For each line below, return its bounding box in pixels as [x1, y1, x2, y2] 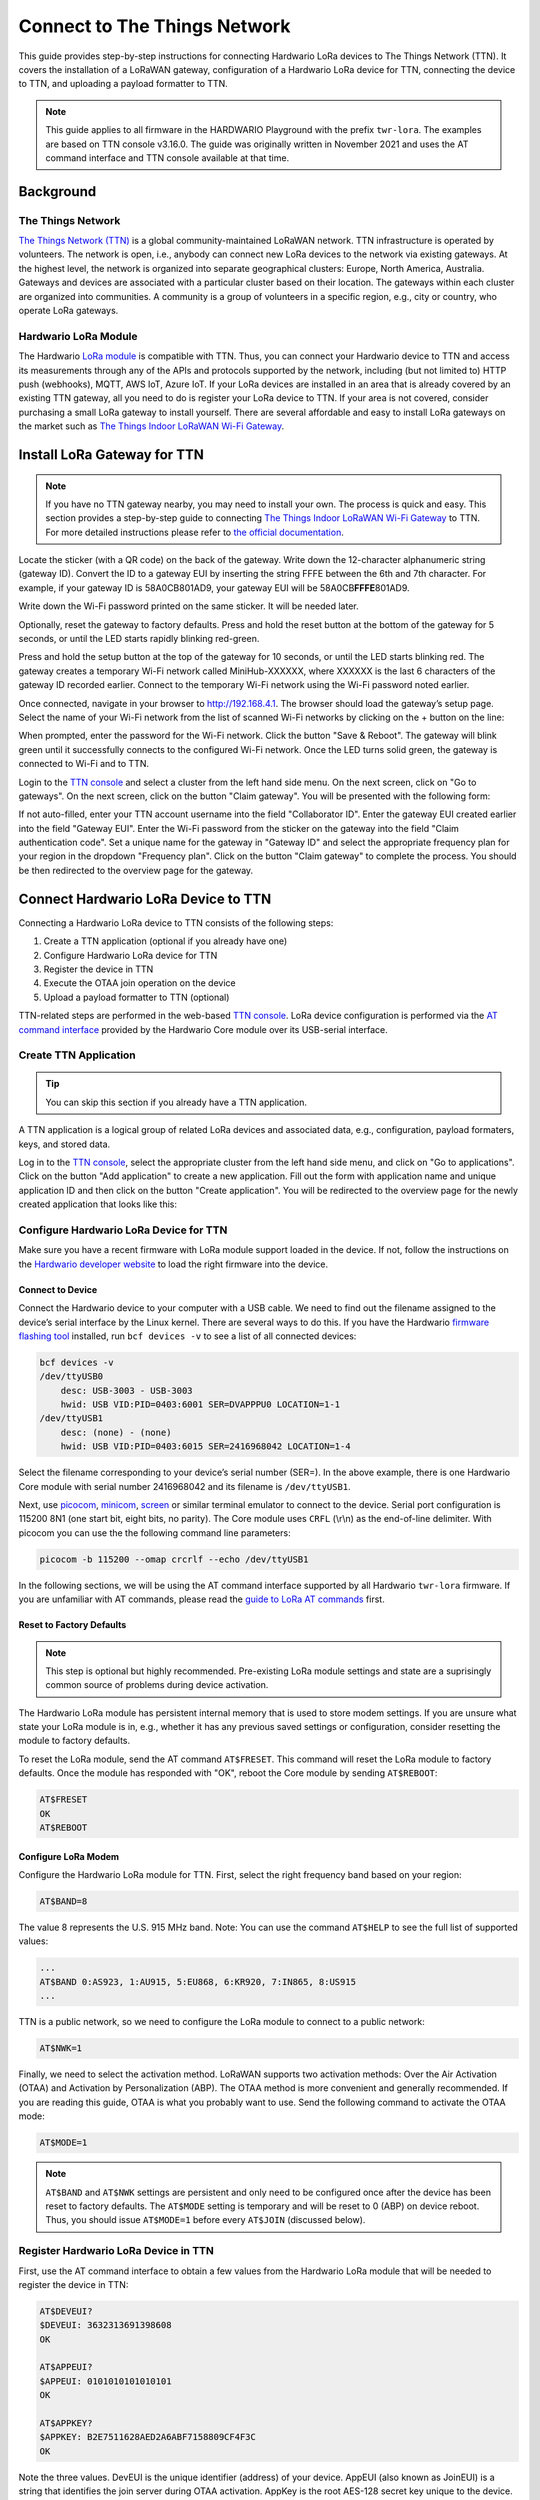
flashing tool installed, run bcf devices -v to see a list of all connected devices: [18, 1330, 357, 1342]
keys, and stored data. [18, 1138, 111, 1150]
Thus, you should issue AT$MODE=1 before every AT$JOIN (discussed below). [45, 2214, 366, 2226]
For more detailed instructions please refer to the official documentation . [45, 526, 344, 538]
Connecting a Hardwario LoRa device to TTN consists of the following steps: [18, 916, 334, 929]
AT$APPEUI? [39, 2361, 93, 2373]
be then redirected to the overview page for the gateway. [18, 864, 254, 876]
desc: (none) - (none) [60, 1426, 172, 1438]
